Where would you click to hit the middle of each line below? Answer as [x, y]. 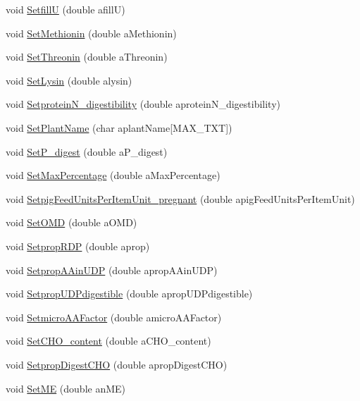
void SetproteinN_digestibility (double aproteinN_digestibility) [143, 104]
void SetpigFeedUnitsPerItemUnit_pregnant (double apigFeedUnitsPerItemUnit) [180, 198]
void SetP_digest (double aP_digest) [87, 151]
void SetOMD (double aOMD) [72, 222]
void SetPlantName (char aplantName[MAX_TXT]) [119, 127]
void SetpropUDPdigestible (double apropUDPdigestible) [129, 294]
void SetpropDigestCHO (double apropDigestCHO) [117, 364]
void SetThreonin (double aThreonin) [87, 57]
